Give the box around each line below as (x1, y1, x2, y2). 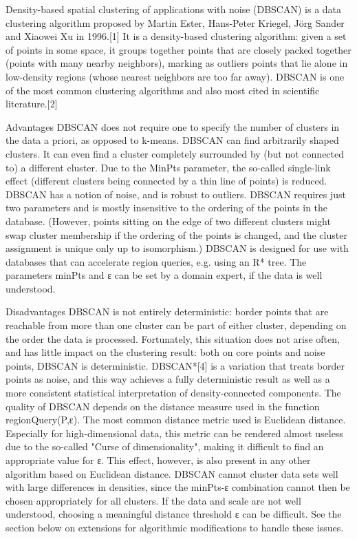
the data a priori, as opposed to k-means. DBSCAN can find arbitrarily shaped (6, 133, 339, 147)
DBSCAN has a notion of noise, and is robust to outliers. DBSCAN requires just (6, 187, 346, 201)
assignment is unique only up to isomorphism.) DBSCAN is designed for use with (6, 241, 349, 255)
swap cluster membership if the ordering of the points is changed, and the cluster (6, 227, 347, 242)
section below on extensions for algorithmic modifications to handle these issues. (6, 520, 344, 534)
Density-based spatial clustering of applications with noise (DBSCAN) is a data (6, 2, 342, 16)
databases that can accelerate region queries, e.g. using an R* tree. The (6, 254, 307, 268)
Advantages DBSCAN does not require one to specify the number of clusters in (6, 119, 340, 134)
